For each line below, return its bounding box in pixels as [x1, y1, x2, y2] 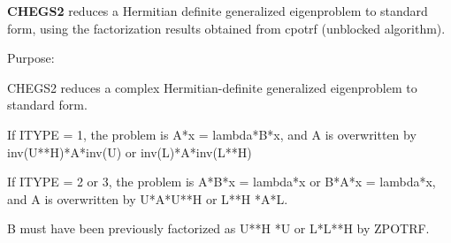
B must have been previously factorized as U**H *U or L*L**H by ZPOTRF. [7, 219, 430, 238]
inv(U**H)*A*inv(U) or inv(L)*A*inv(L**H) [7, 142, 252, 161]
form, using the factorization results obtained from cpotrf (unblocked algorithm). [7, 19, 446, 37]
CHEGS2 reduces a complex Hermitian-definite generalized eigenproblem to [7, 78, 417, 96]
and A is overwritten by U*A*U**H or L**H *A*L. [7, 189, 288, 208]
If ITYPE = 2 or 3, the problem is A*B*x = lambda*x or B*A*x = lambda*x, [7, 172, 436, 191]
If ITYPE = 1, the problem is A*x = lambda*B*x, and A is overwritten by [7, 125, 417, 143]
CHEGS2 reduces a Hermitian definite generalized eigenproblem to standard [7, 2, 428, 19]
